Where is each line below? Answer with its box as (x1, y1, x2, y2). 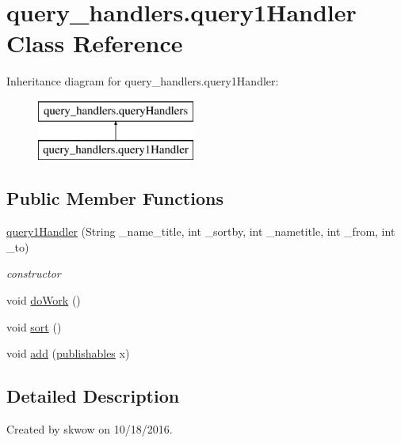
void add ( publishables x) (6, 345, 130, 362)
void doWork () (6, 292, 81, 309)
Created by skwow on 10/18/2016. (6, 421, 173, 437)
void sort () (6, 318, 62, 335)
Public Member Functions (6, 186, 223, 210)
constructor (6, 265, 61, 282)
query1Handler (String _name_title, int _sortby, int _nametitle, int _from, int (6, 223, 395, 240)
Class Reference (6, 27, 183, 59)
